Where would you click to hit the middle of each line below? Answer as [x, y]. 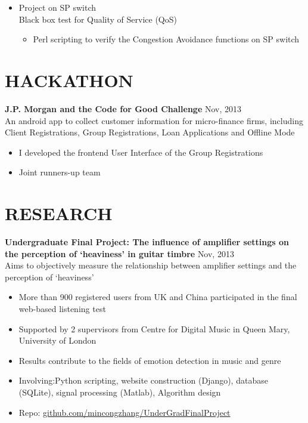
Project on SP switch [57, 7]
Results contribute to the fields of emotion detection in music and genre [150, 360]
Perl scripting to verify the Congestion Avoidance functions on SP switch [166, 39]
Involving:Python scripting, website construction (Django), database [143, 380]
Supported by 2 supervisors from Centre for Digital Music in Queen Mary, [154, 328]
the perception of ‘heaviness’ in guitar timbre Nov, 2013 [119, 253]
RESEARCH [59, 213]
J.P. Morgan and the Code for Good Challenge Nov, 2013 [123, 108]
